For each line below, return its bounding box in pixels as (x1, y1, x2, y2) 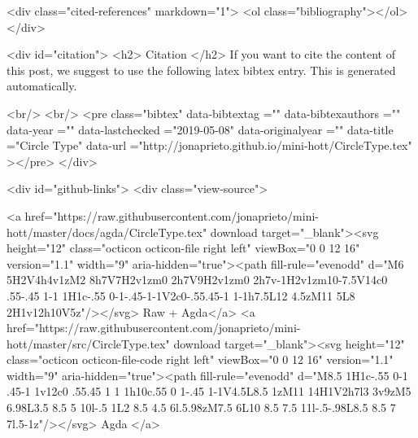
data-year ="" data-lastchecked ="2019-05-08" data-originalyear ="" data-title (7, 120, 394, 138)
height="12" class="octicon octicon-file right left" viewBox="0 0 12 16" (7, 239, 360, 256)
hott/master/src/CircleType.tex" (7, 335, 170, 352)
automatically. (7, 77, 77, 94)
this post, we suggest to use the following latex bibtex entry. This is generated (7, 61, 396, 78)
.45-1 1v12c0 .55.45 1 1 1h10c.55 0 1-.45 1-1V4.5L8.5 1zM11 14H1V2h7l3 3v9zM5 (7, 383, 411, 400)
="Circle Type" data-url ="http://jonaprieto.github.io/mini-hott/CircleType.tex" (7, 137, 412, 154)
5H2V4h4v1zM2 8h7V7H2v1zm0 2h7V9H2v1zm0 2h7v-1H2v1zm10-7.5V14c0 (7, 271, 388, 288)
